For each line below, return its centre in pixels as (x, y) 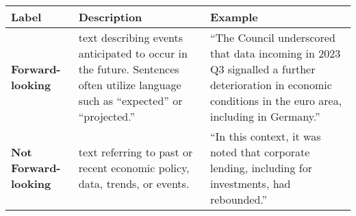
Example (234, 17)
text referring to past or (136, 152)
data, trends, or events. (134, 183)
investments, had (250, 183)
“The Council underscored (272, 37)
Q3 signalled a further (263, 69)
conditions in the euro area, (276, 100)
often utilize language (130, 85)
